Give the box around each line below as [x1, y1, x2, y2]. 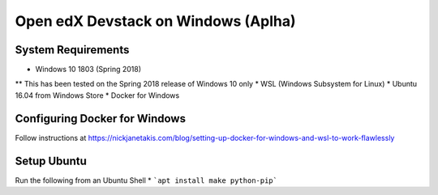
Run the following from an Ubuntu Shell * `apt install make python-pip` [15, 175, 277, 185]
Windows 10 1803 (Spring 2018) [35, 65, 142, 74]
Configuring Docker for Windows [15, 112, 187, 125]
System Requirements [15, 43, 130, 57]
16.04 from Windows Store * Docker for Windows [15, 90, 180, 100]
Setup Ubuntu [15, 154, 87, 167]
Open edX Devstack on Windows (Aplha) [15, 12, 296, 30]
